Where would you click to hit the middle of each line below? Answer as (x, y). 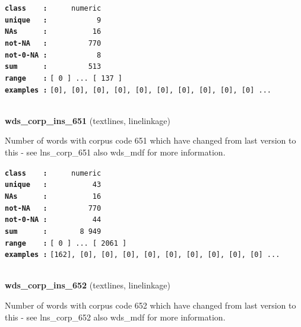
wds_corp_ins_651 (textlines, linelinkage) (88, 120)
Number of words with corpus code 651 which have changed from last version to (150, 140)
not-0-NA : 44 (53, 220)
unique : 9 (53, 20)
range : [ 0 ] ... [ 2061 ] (66, 243)
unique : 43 (53, 185)
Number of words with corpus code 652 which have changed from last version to (150, 305)
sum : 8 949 (53, 231)
